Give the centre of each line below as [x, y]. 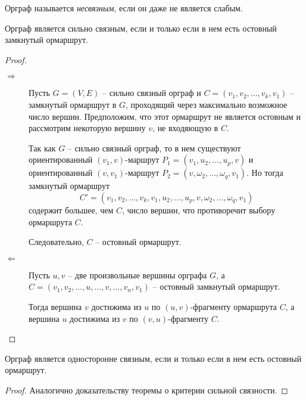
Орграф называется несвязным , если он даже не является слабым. [124, 8]
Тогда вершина [55, 306]
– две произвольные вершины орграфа [138, 275]
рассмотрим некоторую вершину [87, 128]
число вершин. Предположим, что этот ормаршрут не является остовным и [165, 116]
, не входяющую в [185, 128]
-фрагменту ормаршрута [234, 306]
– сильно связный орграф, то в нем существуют [154, 148]
